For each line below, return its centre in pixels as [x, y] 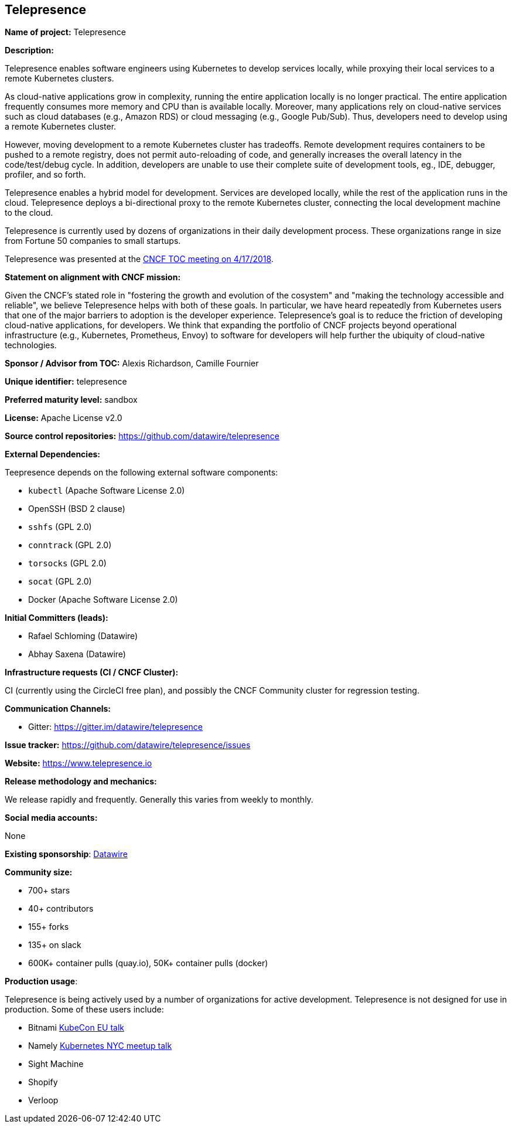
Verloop [43, 1100]
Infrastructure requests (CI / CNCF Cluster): [92, 672]
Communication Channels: [58, 709]
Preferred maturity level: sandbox [71, 400]
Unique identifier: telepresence [66, 382]
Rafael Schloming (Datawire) [83, 636]
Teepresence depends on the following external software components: [141, 473]
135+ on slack [55, 945]
